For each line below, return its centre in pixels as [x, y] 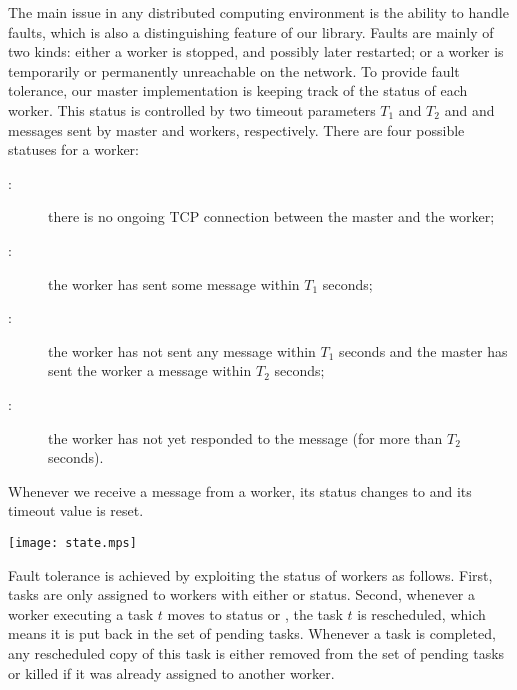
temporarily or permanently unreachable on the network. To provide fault [234, 70]
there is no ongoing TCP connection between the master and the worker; [271, 216]
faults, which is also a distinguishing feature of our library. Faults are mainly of [251, 31]
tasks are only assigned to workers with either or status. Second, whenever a [242, 594]
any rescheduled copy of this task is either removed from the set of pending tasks [256, 652]
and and [469, 109]
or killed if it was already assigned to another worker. [171, 672]
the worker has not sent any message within [182, 350]
